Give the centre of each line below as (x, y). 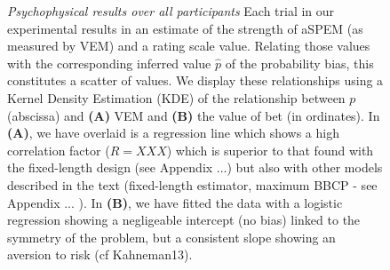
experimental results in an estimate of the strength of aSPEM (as (185, 28)
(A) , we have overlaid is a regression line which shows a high (173, 133)
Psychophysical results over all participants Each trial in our (171, 11)
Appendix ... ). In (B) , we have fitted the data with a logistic (175, 202)
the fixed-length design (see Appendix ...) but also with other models (195, 167)
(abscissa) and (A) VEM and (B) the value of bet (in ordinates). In (194, 115)
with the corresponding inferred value (109, 63)
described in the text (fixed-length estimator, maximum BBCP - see (192, 184)
